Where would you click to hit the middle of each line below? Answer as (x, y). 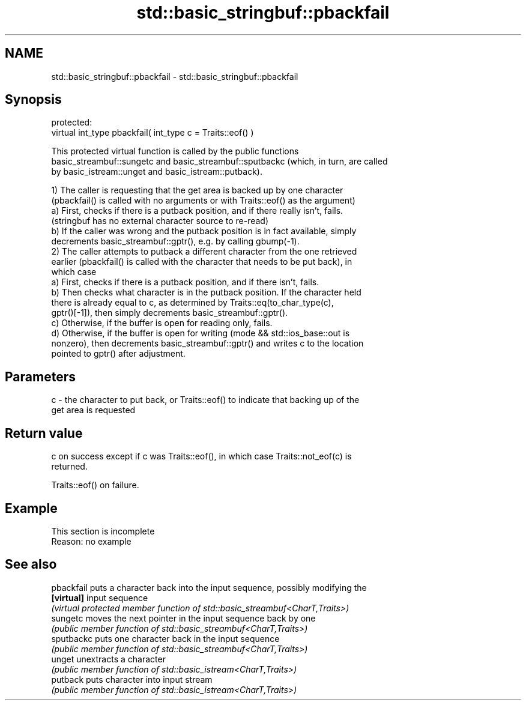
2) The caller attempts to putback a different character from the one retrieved (204, 252)
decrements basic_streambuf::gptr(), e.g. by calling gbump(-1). (175, 241)
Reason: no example (91, 541)
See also (31, 564)
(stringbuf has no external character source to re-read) (160, 221)
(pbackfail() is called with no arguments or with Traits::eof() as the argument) (203, 201)
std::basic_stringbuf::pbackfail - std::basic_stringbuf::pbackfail (175, 76)
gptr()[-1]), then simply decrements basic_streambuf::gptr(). (170, 313)
